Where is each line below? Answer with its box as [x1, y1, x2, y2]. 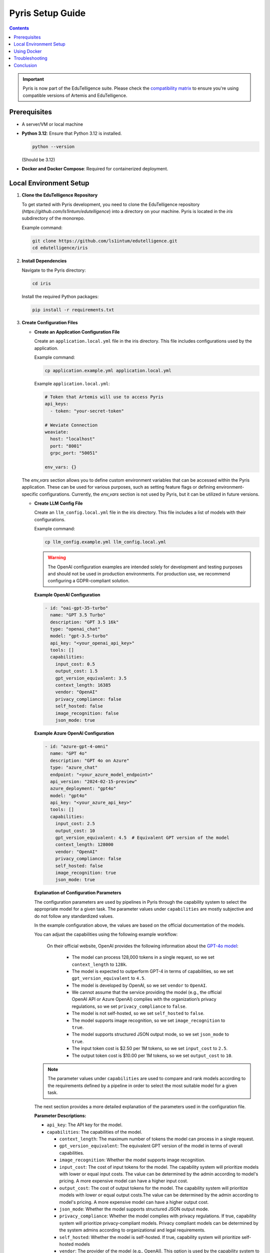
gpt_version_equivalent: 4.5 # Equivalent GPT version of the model [55, 835, 229, 841]
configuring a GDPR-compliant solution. [47, 578, 130, 584]
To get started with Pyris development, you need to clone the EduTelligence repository [21, 201, 200, 207]
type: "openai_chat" [50, 626, 100, 632]
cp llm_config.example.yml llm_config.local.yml [44, 539, 166, 545]
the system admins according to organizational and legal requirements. [59, 1227, 206, 1233]
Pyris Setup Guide [9, 8, 86, 19]
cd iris [32, 281, 51, 286]
